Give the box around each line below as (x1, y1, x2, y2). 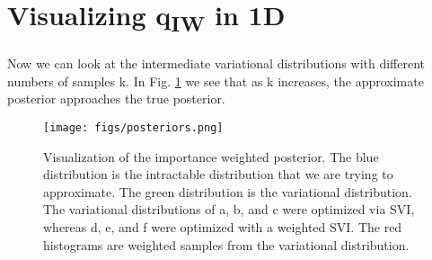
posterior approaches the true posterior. (7, 89, 225, 108)
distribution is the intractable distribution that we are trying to (43, 165, 393, 184)
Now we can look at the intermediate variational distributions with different (7, 54, 426, 73)
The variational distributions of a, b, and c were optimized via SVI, (43, 200, 415, 219)
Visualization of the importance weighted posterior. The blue (43, 147, 379, 166)
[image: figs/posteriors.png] (43, 121, 224, 134)
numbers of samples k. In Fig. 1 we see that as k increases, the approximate (7, 71, 424, 90)
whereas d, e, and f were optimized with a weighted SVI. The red (43, 218, 402, 236)
